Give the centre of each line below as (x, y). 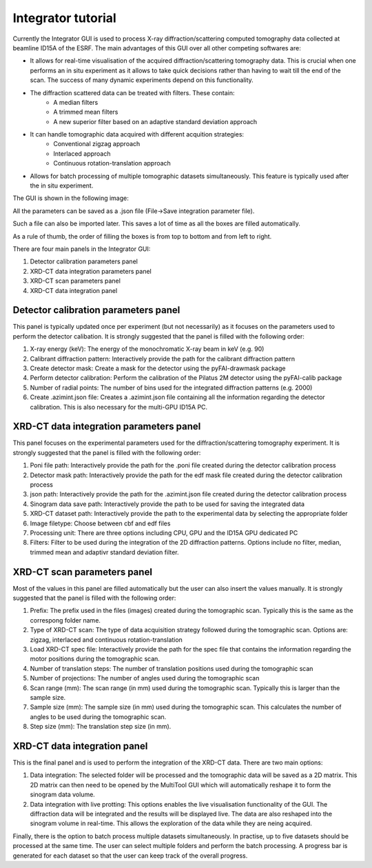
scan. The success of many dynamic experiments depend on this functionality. (142, 80)
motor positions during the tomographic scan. (95, 659)
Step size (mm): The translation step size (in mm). (101, 727)
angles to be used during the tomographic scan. (98, 716)
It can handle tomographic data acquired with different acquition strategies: (137, 134)
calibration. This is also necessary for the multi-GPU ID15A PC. (119, 407)
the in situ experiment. (62, 185)
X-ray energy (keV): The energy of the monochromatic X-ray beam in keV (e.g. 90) (147, 349)
